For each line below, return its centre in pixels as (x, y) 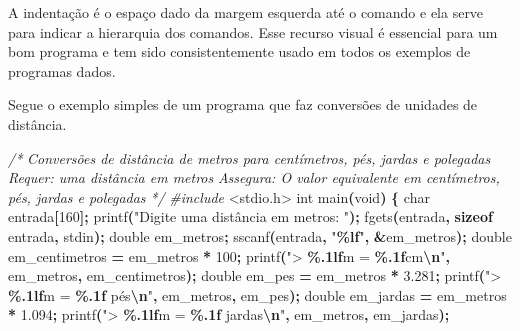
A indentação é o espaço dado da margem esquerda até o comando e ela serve (246, 12)
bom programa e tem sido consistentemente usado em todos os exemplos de (239, 51)
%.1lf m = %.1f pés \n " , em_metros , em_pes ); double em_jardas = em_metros (257, 294)
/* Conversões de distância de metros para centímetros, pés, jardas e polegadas (249, 157)
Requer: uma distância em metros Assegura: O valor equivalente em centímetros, (254, 177)
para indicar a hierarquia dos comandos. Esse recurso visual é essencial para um (253, 31)
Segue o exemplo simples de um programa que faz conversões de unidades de (243, 104)
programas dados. (62, 70)
